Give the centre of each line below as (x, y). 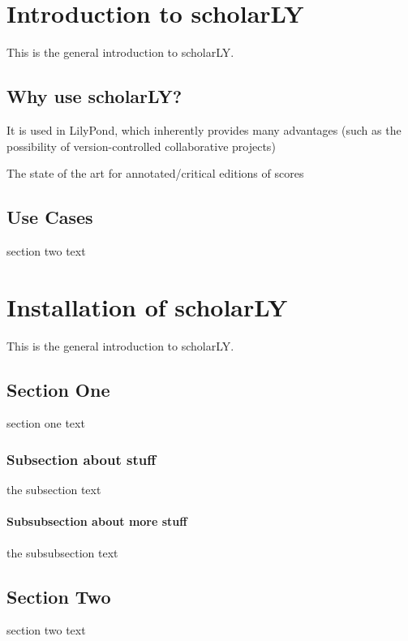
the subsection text (54, 490)
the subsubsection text (62, 552)
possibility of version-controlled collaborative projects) (141, 146)
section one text (46, 423)
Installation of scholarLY (147, 306)
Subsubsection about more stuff (97, 521)
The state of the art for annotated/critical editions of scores (155, 173)
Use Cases (50, 217)
